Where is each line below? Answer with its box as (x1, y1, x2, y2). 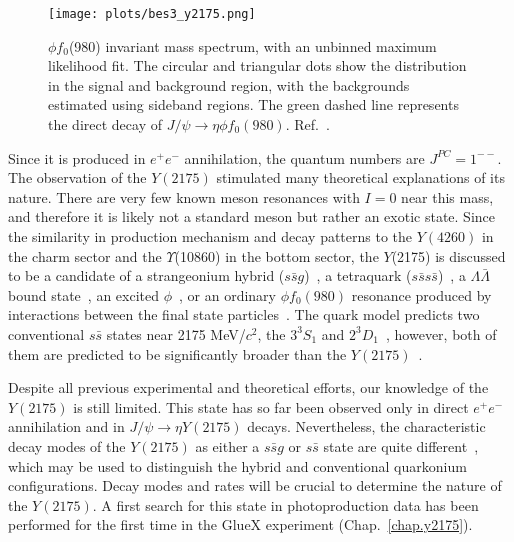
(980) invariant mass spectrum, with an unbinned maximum (68, 35, 437, 56)
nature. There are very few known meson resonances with (8, 186, 360, 207)
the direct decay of (48, 114, 162, 135)
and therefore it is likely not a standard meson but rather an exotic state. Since (8, 206, 496, 227)
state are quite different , (323, 435, 479, 456)
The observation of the (8, 167, 147, 188)
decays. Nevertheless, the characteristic (247, 416, 486, 437)
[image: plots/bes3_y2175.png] (48, 7, 256, 21)
